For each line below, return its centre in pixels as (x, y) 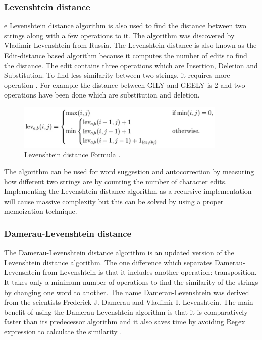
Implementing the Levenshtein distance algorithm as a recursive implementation (128, 191)
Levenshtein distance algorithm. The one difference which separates (108, 262)
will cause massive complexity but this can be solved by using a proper (114, 201)
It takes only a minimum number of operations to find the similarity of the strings (131, 282)
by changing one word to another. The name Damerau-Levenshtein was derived (127, 292)
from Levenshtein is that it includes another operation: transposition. (150, 272)
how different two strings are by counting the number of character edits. (116, 181)
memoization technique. (41, 211)
